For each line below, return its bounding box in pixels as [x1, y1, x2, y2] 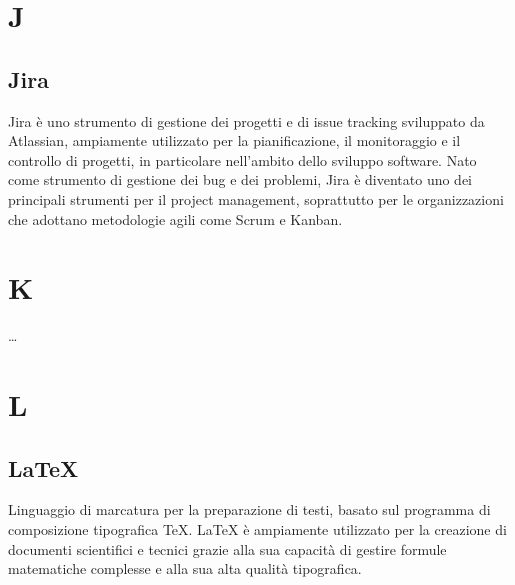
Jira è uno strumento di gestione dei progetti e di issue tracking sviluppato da [8, 110, 485, 131]
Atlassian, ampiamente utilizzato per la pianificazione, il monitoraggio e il [8, 130, 461, 151]
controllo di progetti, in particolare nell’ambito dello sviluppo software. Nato [8, 149, 477, 170]
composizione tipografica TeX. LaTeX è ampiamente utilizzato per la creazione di [8, 519, 507, 540]
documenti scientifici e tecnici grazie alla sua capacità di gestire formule [8, 538, 447, 559]
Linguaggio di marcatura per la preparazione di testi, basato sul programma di [8, 499, 491, 520]
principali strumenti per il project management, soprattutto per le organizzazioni [8, 188, 504, 209]
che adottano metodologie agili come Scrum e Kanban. [8, 208, 343, 229]
